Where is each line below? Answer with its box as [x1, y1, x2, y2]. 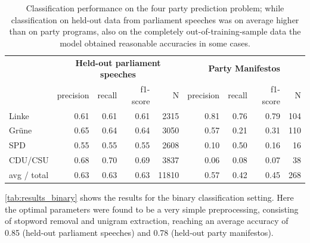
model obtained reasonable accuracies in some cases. [60, 36, 250, 49]
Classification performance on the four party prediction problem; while [26, 2, 284, 14]
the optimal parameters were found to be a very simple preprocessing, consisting [5, 202, 299, 215]
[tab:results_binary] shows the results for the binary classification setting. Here [5, 191, 294, 203]
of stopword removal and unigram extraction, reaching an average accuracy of [5, 214, 289, 227]
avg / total [9, 168, 49, 180]
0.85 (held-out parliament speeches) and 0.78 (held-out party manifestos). [5, 226, 274, 238]
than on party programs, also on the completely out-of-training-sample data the [9, 25, 301, 38]
